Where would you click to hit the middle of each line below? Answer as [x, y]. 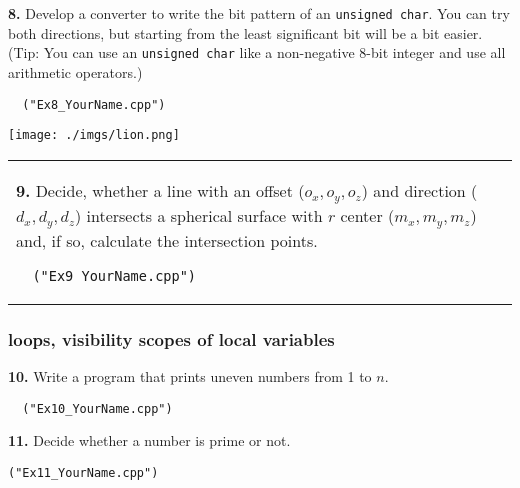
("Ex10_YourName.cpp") [97, 408]
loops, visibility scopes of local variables [171, 338]
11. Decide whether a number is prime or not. [149, 440]
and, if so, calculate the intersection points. [167, 240]
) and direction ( [419, 190]
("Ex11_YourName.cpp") [83, 472]
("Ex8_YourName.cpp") [94, 104]
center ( [367, 215]
